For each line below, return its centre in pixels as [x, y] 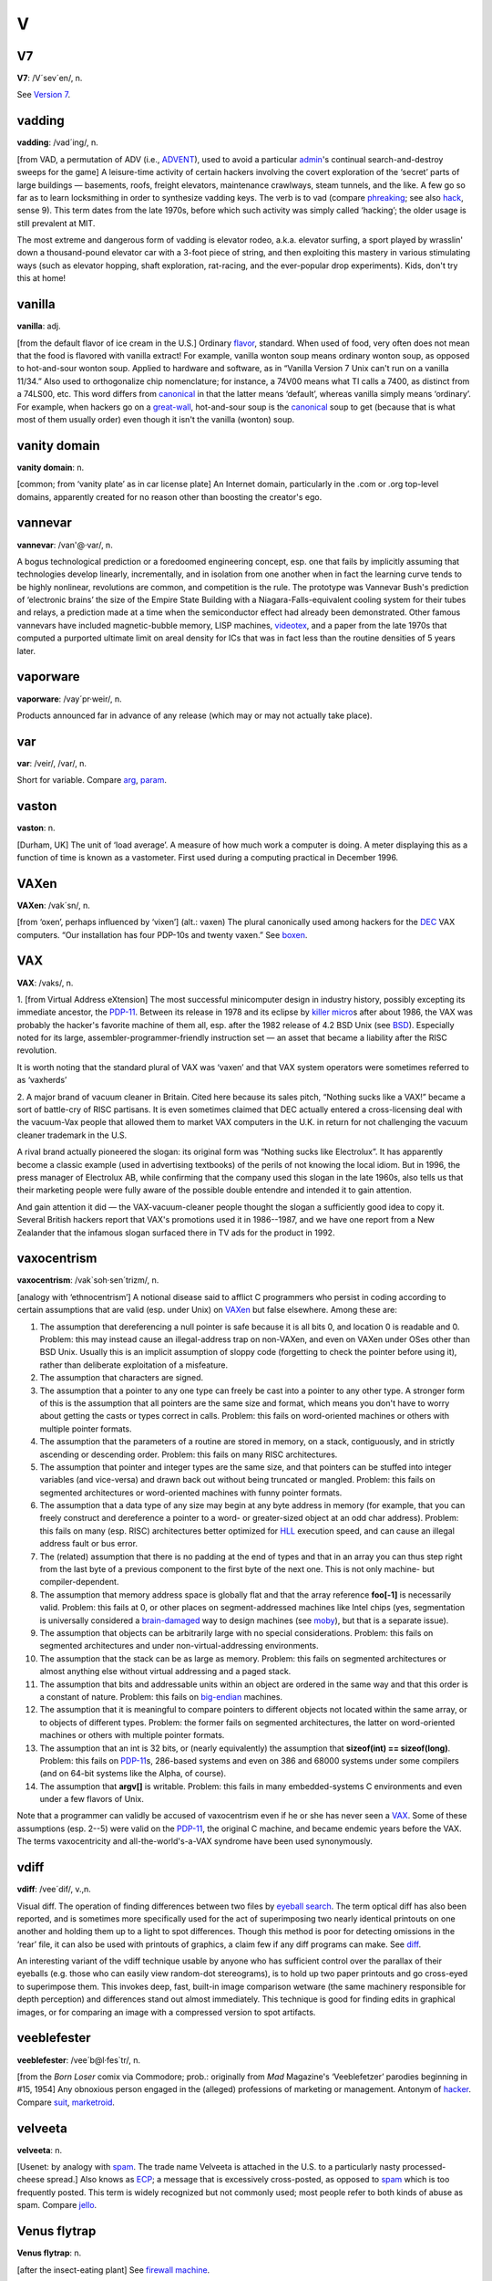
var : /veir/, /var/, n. [51, 763]
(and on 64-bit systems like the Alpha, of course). [133, 1774]
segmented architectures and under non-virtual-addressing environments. [179, 1646]
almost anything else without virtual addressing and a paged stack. [165, 1672]
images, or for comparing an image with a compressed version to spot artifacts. [166, 2012]
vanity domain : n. [51, 467]
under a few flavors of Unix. [92, 1799]
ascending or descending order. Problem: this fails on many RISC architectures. [189, 1454]
